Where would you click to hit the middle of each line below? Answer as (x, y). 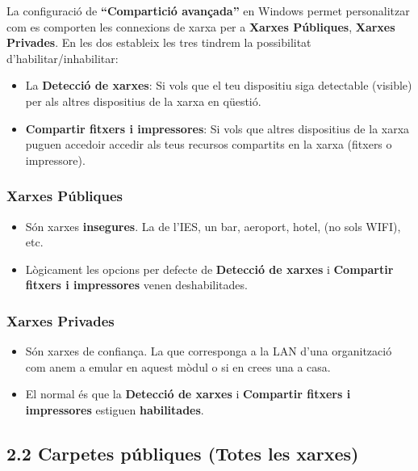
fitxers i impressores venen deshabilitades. (136, 285)
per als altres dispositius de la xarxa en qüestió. (143, 101)
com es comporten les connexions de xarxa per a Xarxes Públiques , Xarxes (201, 26)
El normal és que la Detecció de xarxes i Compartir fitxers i (188, 394)
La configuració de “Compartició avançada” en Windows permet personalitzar (208, 11)
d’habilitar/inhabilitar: (63, 58)
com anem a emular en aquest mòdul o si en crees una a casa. (178, 366)
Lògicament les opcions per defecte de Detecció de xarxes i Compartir (209, 269)
